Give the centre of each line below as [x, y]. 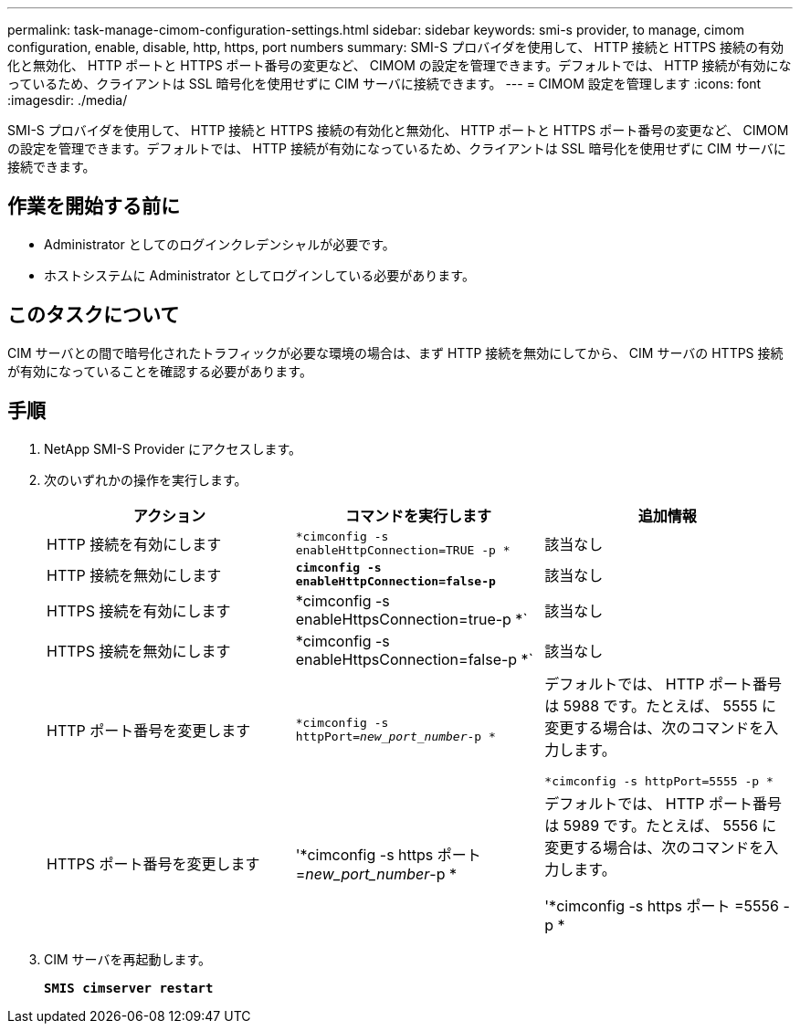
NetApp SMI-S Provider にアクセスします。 [173, 448]
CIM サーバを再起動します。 [128, 959]
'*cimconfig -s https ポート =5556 [662, 905]
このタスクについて [94, 315]
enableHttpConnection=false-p [395, 581]
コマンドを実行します [418, 515]
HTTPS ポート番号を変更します [153, 863]
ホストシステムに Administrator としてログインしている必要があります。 [259, 275]
